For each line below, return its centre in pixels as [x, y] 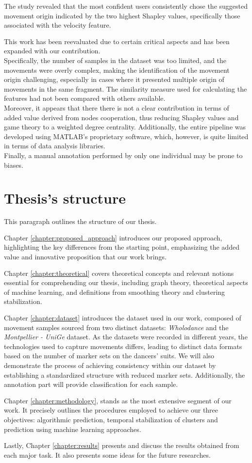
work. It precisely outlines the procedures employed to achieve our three [111, 410]
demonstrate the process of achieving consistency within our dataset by [110, 365]
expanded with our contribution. [52, 51]
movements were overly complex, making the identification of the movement [117, 70]
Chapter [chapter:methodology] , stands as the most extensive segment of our [118, 400]
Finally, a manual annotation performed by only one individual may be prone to [123, 155]
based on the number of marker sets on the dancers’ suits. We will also [109, 356]
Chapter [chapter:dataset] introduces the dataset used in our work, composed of [123, 317]
